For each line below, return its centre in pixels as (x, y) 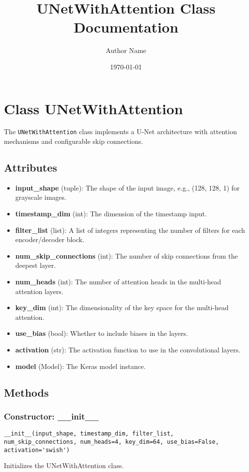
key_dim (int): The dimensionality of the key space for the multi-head (122, 307)
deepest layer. (36, 265)
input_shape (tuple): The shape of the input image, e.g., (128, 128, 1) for (127, 187)
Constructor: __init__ (51, 416)
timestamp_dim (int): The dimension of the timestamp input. (111, 214)
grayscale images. (41, 197)
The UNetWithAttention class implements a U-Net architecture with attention (120, 131)
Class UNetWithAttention (93, 108)
